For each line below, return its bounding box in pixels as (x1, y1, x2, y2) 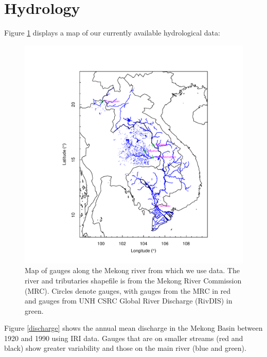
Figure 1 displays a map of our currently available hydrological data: (4, 27, 220, 38)
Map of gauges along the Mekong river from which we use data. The (25, 265, 240, 276)
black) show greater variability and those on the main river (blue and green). (4, 343, 246, 353)
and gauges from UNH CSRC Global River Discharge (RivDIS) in (25, 295, 233, 306)
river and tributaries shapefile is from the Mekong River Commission (25, 275, 242, 285)
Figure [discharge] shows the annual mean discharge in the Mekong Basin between (4, 323, 263, 333)
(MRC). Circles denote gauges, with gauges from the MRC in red (25, 285, 231, 296)
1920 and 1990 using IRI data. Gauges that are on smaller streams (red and (4, 332, 243, 343)
